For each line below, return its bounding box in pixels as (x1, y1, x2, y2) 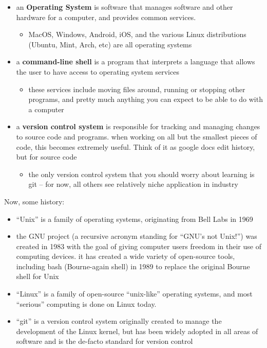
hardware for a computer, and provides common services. (16, 11, 196, 22)
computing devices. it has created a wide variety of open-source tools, (16, 251, 235, 262)
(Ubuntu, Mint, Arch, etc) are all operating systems (28, 39, 192, 49)
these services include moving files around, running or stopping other (28, 83, 245, 94)
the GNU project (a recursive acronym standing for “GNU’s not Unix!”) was (16, 231, 257, 241)
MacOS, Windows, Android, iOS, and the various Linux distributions (28, 29, 246, 40)
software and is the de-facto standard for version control (16, 336, 193, 346)
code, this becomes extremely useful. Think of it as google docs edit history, (16, 141, 255, 152)
